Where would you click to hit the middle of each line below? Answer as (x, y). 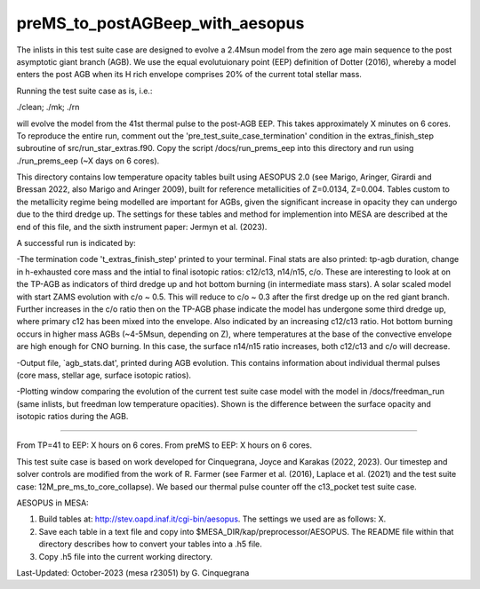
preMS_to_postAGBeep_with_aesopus (160, 23)
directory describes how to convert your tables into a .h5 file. (150, 544)
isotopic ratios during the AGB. (72, 417)
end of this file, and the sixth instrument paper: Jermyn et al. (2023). (142, 227)
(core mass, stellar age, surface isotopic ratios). (104, 375)
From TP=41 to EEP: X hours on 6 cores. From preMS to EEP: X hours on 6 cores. (164, 445)
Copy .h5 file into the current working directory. (126, 556)
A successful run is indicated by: (76, 243)
